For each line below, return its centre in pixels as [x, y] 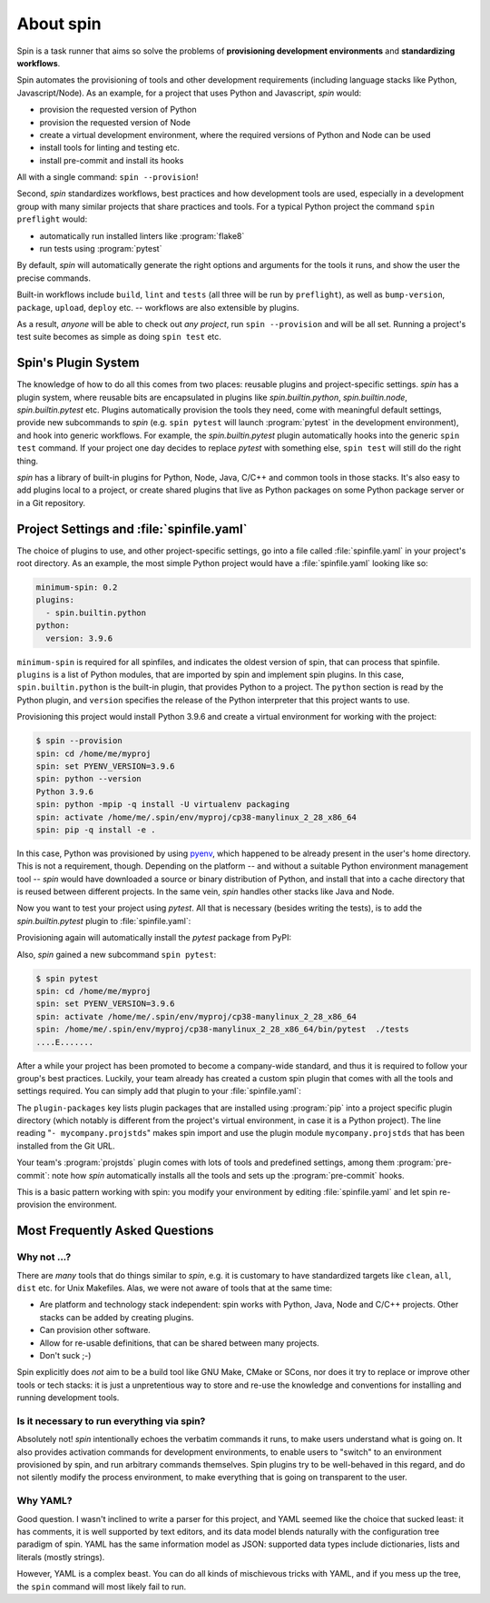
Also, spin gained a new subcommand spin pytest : [117, 954]
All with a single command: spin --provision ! [108, 177]
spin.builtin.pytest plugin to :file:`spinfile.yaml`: [104, 921]
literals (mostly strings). [61, 1557]
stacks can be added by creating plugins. [117, 1317]
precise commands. [54, 278]
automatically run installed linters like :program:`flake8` [142, 235]
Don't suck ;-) [65, 1355]
